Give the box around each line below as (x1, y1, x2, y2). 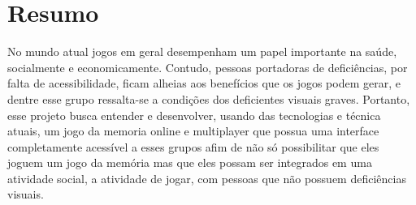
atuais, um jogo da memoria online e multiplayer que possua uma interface (7, 122, 379, 139)
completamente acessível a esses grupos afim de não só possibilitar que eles (7, 138, 379, 155)
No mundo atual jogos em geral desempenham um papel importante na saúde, (7, 43, 397, 60)
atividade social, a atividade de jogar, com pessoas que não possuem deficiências (7, 169, 406, 186)
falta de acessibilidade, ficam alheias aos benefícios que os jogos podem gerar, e (7, 75, 401, 92)
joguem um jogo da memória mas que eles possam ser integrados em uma (7, 154, 372, 171)
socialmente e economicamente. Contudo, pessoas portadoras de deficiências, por (7, 58, 408, 75)
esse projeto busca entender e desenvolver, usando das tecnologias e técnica (7, 106, 381, 123)
